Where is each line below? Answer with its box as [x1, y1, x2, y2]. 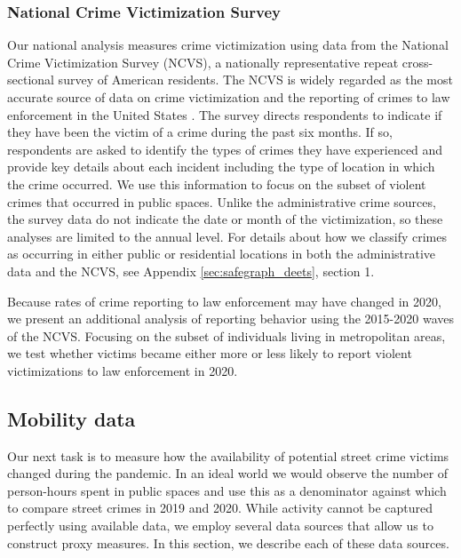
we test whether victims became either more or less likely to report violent [7, 344, 412, 363]
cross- [401, 52, 433, 71]
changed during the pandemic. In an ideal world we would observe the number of [7, 464, 449, 482]
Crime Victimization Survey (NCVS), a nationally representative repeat [7, 52, 399, 71]
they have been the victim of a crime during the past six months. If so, [7, 123, 393, 141]
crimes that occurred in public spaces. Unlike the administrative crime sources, [7, 192, 436, 211]
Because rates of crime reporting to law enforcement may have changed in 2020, [7, 291, 441, 310]
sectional [7, 70, 54, 89]
